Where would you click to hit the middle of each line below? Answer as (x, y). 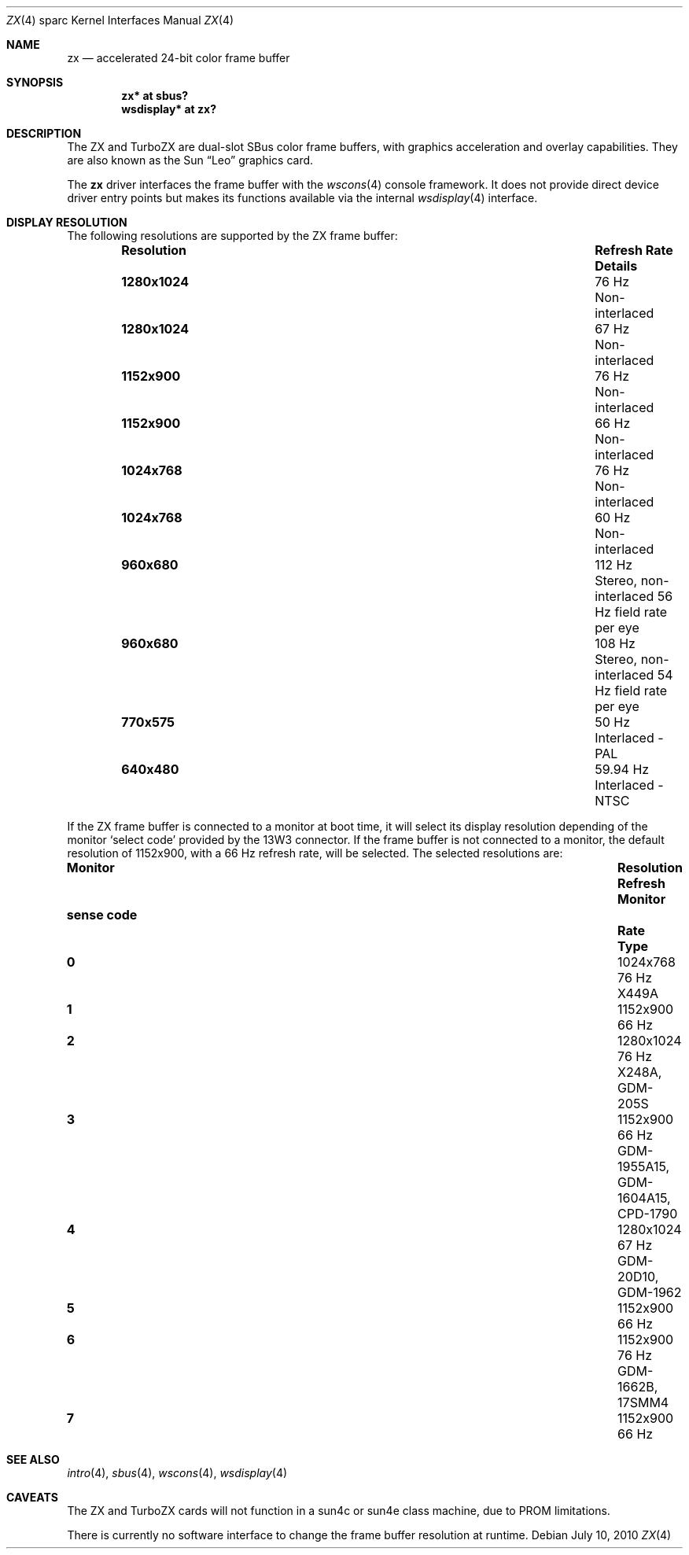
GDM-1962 (650, 1292)
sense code (102, 915)
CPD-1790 (648, 1214)
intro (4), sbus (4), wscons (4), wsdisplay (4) (177, 1473)
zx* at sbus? (155, 96)
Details (616, 266)
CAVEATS (32, 1497)
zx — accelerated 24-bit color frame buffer (179, 58)
